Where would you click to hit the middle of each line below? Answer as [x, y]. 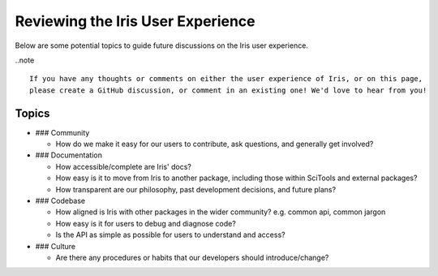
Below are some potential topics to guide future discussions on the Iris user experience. [161, 45]
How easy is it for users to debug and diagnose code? [146, 223]
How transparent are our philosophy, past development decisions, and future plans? [196, 189]
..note [25, 60]
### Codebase [60, 201]
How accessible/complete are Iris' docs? [124, 166]
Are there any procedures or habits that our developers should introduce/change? [192, 257]
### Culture [56, 246]
